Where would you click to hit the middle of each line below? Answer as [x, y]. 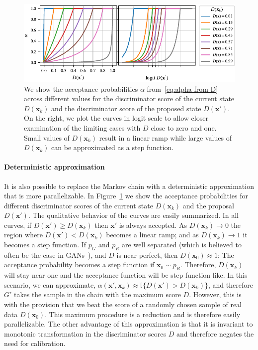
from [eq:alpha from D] [182, 88]
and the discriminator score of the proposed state [126, 108]
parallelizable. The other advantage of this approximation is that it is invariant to [129, 324]
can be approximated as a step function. [113, 147]
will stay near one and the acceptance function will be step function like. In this [126, 275]
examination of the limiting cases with [82, 127]
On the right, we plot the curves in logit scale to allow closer [116, 118]
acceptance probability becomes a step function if [79, 264]
